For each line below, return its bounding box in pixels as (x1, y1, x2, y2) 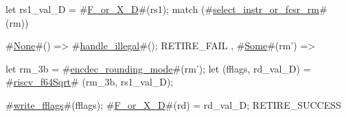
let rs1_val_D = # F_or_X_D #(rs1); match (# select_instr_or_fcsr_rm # (5, 2, 327, 16)
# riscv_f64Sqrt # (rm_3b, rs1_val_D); (5, 75, 174, 89)
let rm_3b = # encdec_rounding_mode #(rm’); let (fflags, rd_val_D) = (5, 61, 311, 75)
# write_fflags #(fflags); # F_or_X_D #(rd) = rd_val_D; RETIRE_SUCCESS (5, 97, 341, 112)
